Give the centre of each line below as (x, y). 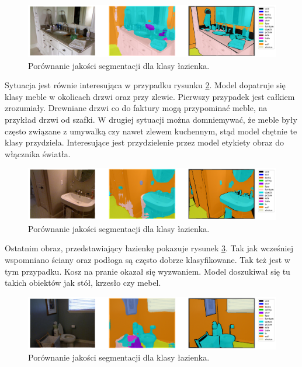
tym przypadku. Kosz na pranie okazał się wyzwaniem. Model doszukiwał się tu (147, 271)
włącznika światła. (38, 153)
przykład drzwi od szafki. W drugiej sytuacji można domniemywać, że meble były (151, 119)
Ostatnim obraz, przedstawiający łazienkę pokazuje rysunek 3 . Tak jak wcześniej (149, 248)
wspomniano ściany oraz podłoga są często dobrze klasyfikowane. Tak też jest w (147, 259)
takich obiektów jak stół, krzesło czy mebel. (83, 283)
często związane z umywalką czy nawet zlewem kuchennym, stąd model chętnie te (151, 131)
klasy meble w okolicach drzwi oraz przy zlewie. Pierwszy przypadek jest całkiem (150, 96)
